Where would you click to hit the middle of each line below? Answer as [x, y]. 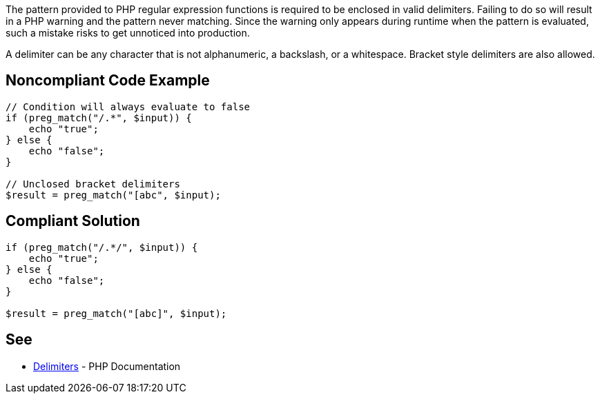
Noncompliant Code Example [108, 81]
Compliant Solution [73, 221]
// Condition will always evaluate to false [128, 106]
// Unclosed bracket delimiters [93, 184]
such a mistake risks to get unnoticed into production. [128, 33]
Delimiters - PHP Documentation [107, 366]
